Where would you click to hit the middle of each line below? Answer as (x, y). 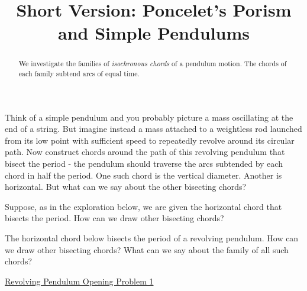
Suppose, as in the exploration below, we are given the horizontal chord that (143, 206)
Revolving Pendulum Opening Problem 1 (79, 281)
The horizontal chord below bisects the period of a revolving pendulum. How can (152, 238)
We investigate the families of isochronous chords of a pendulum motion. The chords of (153, 64)
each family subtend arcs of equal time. (79, 74)
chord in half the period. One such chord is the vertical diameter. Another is (143, 175)
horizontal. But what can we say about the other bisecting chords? (126, 187)
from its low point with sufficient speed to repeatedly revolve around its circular (150, 140)
